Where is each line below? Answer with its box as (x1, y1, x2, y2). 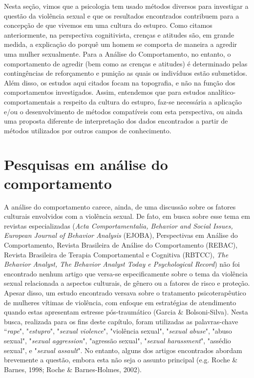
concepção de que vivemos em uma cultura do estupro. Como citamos (4, 20, 212, 30)
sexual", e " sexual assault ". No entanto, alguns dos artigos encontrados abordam (4, 345, 242, 355)
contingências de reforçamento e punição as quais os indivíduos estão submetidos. (4, 68, 248, 78)
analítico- (208, 87, 236, 97)
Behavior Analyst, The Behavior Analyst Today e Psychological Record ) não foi (4, 259, 240, 269)
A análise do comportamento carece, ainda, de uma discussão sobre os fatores (4, 201, 236, 211)
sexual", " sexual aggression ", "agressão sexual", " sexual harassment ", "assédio (4, 335, 231, 345)
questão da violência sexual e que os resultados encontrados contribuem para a (4, 10, 239, 21)
